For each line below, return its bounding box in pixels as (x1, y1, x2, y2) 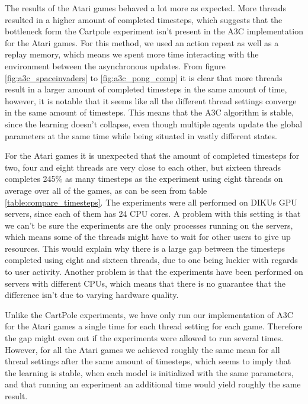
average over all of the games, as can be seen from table (5, 184, 207, 196)
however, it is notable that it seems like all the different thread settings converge (5, 94, 297, 107)
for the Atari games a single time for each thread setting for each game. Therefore (5, 320, 303, 332)
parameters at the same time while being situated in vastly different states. (5, 129, 277, 142)
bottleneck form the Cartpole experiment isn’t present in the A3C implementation (5, 25, 303, 37)
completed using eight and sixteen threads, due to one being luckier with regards (5, 254, 298, 266)
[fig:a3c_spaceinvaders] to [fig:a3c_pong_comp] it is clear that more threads (5, 71, 283, 84)
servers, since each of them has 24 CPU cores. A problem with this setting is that (5, 207, 301, 220)
